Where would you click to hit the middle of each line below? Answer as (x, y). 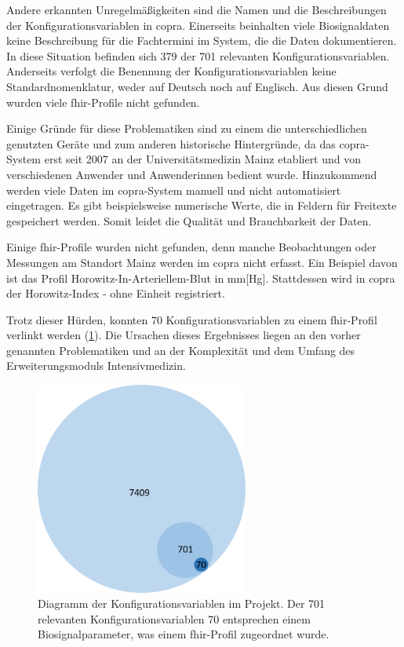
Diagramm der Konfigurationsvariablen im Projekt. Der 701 (182, 603)
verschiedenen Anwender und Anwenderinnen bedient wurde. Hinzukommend (192, 174)
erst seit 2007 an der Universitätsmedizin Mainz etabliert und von (203, 159)
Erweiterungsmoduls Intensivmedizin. (96, 366)
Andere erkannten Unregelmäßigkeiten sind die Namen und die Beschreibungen (197, 9)
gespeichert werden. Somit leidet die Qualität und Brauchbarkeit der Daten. (189, 220)
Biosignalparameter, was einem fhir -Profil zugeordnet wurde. (184, 634)
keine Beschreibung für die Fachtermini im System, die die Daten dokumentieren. (202, 40)
